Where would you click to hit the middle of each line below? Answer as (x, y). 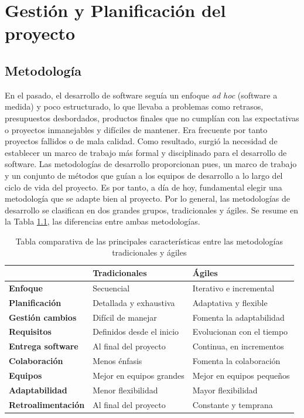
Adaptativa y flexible (230, 302)
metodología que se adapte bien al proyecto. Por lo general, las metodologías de (148, 198)
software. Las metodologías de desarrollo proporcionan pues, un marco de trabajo (151, 164)
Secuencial (111, 288)
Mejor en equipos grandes (139, 375)
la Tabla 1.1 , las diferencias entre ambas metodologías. (103, 221)
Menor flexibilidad (125, 390)
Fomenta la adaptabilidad (238, 317)
